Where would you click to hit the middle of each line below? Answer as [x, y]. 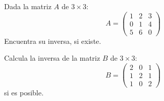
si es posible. [24, 93]
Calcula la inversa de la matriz [52, 58]
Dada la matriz [28, 6]
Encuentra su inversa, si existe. [53, 41]
